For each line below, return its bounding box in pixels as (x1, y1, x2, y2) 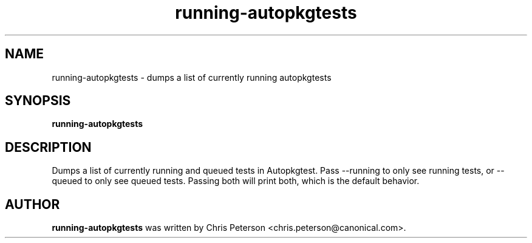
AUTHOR (5, 196, 60, 212)
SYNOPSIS (5, 93, 71, 109)
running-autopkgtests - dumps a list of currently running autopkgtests (52, 72, 332, 83)
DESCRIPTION (5, 139, 92, 155)
